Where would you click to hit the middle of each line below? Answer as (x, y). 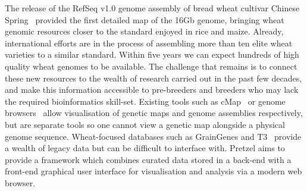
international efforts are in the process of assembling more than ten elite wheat (149, 43)
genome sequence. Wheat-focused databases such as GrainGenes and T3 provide (153, 136)
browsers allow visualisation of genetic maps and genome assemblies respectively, (154, 113)
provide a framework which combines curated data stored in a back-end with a (148, 159)
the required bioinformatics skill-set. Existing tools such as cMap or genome (145, 101)
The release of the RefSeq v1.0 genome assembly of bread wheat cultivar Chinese (152, 8)
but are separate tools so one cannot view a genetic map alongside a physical (145, 124)
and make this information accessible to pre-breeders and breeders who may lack (152, 90)
